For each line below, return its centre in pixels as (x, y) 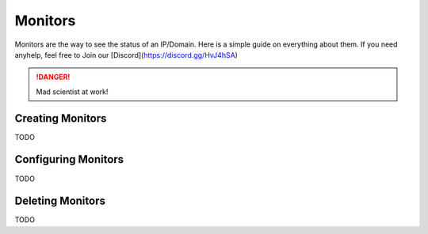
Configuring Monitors (69, 159)
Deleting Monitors (60, 201)
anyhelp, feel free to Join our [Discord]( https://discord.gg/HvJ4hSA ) (126, 55)
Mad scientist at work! (72, 92)
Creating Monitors (61, 118)
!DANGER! (53, 77)
